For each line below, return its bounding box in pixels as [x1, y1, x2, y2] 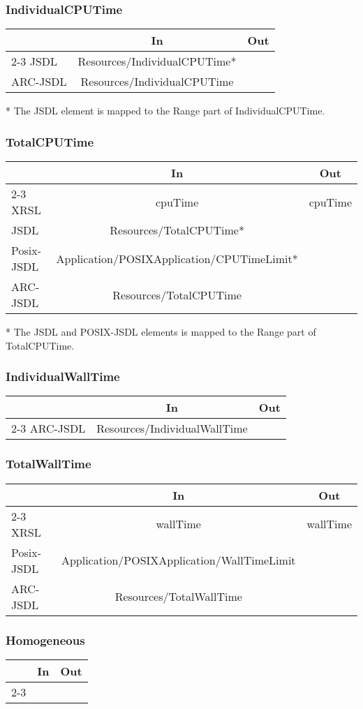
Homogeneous [6, 631, 85, 648]
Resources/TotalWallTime [114, 588, 242, 605]
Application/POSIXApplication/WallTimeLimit [61, 552, 296, 569]
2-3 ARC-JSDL [11, 420, 86, 437]
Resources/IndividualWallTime [96, 420, 248, 437]
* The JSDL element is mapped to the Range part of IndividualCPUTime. [6, 103, 325, 118]
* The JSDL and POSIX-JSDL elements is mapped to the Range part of [6, 324, 316, 339]
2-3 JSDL [11, 53, 58, 70]
